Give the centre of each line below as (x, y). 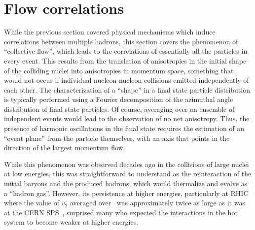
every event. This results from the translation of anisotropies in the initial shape (125, 60)
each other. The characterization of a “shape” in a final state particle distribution (127, 89)
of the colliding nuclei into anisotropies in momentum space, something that (119, 70)
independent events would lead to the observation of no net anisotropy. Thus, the (127, 118)
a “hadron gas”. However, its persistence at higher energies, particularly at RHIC (126, 193)
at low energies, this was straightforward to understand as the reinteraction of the (128, 174)
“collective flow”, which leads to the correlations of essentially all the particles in (126, 51)
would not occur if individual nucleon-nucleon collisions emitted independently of (127, 80)
